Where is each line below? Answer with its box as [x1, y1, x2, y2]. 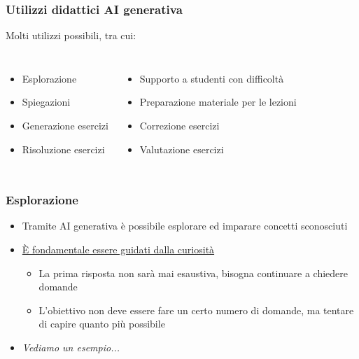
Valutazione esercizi [139, 141, 224, 156]
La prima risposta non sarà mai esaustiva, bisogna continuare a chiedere [38, 265, 349, 280]
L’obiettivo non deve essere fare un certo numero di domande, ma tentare [38, 302, 354, 317]
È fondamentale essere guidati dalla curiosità [22, 242, 215, 256]
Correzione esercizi [139, 118, 220, 132]
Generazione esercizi [22, 118, 108, 132]
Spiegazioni [22, 94, 71, 109]
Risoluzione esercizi [22, 141, 105, 156]
